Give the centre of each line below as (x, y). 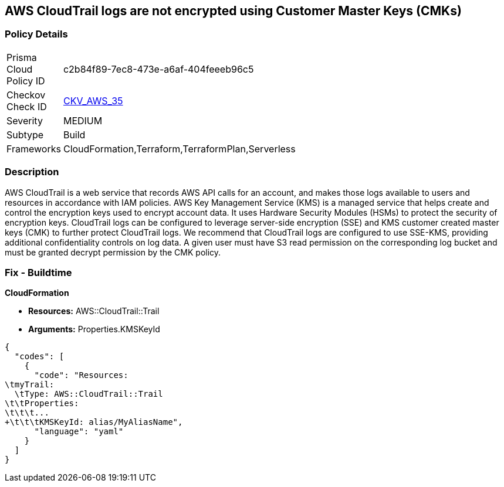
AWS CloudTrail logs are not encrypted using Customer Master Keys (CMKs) (233, 11)
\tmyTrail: (30, 385)
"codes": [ (39, 357)
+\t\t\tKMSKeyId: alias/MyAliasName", (94, 422)
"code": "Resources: (81, 375)
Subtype (25, 134)
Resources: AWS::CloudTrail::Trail (94, 311)
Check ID (27, 106)
